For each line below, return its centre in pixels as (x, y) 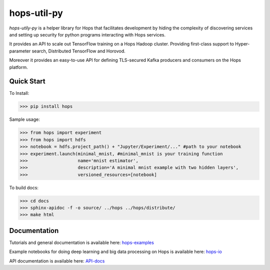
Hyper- (242, 44)
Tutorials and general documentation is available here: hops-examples (82, 243)
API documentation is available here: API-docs (57, 261)
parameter (20, 51)
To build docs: (24, 188)
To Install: (19, 93)
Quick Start (27, 82)
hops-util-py (36, 13)
